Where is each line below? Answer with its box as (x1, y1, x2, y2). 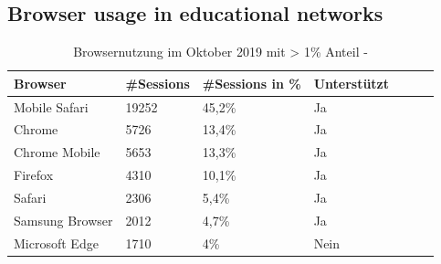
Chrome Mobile (14, 143, 100, 162)
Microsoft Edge (14, 233, 99, 252)
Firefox (14, 165, 54, 185)
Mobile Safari (14, 97, 89, 116)
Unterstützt (313, 73, 390, 92)
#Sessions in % (202, 73, 301, 92)
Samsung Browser (14, 210, 113, 229)
